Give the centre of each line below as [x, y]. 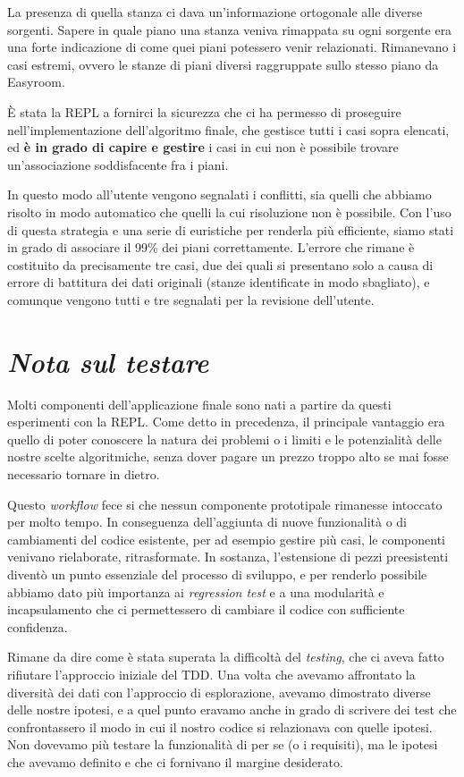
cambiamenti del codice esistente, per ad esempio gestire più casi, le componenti [226, 539]
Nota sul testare [108, 361]
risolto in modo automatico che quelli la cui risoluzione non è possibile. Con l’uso [229, 211]
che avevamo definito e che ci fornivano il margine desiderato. [175, 761]
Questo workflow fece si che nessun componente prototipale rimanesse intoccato [225, 504]
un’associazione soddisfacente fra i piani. [118, 164]
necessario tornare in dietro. [84, 474]
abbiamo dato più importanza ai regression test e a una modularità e [196, 591]
